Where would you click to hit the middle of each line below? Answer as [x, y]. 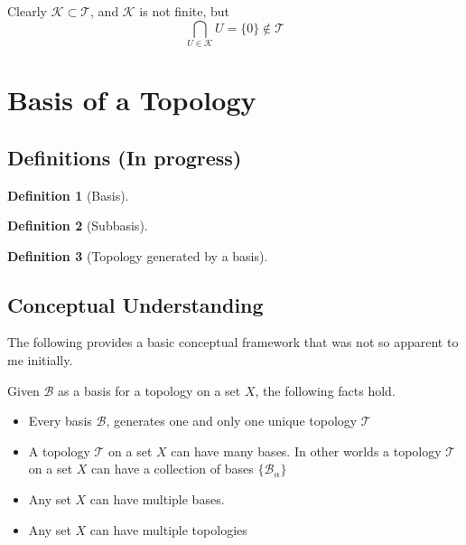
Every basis [60, 421]
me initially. [40, 360]
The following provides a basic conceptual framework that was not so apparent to [233, 342]
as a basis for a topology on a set [149, 390]
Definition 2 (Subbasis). [78, 226]
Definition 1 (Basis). [68, 195]
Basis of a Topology [132, 100]
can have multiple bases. [157, 499]
